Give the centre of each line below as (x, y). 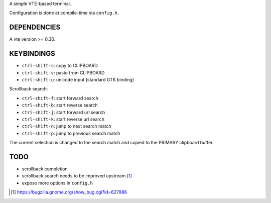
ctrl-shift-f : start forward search (60, 98)
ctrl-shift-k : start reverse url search (63, 119)
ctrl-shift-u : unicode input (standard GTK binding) (78, 79)
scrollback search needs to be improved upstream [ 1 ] (77, 176)
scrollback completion (45, 169)
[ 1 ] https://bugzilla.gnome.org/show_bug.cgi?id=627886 (69, 192)
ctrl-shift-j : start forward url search (63, 112)
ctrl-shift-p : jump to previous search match (71, 133)
